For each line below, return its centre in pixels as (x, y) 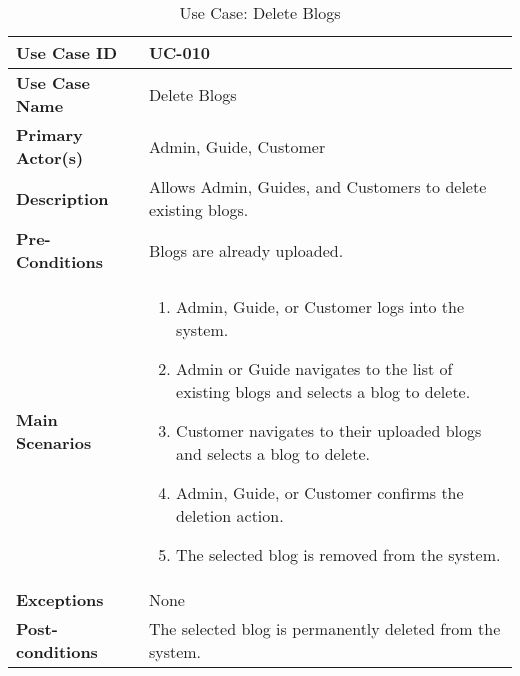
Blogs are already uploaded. (246, 250)
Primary (49, 134)
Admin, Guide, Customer (237, 146)
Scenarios (54, 442)
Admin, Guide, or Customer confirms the (320, 492)
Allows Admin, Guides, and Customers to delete (317, 186)
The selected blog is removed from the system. (338, 554)
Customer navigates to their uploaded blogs (329, 430)
